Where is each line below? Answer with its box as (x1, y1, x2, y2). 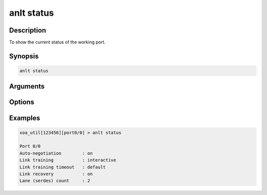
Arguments (9, 82, 45, 91)
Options (9, 98, 35, 106)
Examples (9, 114, 41, 122)
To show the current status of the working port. (9, 39, 106, 45)
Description (9, 26, 46, 34)
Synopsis (9, 52, 39, 60)
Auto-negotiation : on (19, 150, 93, 156)
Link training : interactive (19, 158, 116, 163)
